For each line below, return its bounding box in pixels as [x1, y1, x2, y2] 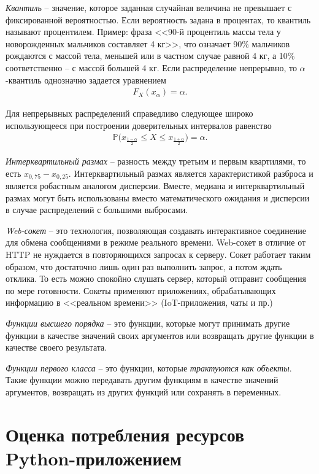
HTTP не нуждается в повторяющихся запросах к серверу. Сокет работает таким [6, 248, 311, 260]
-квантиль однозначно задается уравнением [6, 73, 166, 86]
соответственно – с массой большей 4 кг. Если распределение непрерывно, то [6, 61, 297, 74]
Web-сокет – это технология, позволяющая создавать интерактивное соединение [6, 223, 307, 236]
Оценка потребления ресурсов [6, 421, 245, 446]
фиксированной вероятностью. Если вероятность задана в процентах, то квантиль [6, 13, 311, 26]
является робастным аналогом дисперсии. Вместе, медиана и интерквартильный [6, 179, 305, 192]
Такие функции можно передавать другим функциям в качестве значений [6, 373, 279, 386]
